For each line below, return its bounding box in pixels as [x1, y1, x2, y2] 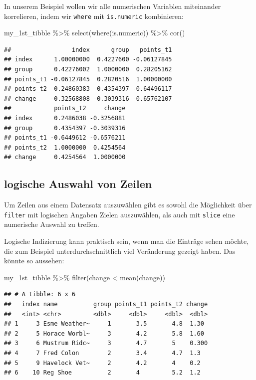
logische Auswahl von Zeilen [4, 176, 152, 191]
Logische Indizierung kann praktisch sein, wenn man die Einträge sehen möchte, [4, 236, 249, 246]
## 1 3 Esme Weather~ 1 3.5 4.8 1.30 [4, 320, 204, 328]
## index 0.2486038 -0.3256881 [4, 115, 126, 122]
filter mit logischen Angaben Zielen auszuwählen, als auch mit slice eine [4, 209, 235, 219]
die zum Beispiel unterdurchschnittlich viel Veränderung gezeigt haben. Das [4, 245, 236, 256]
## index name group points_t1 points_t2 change [4, 300, 208, 308]
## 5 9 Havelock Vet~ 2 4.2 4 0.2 [4, 359, 201, 367]
